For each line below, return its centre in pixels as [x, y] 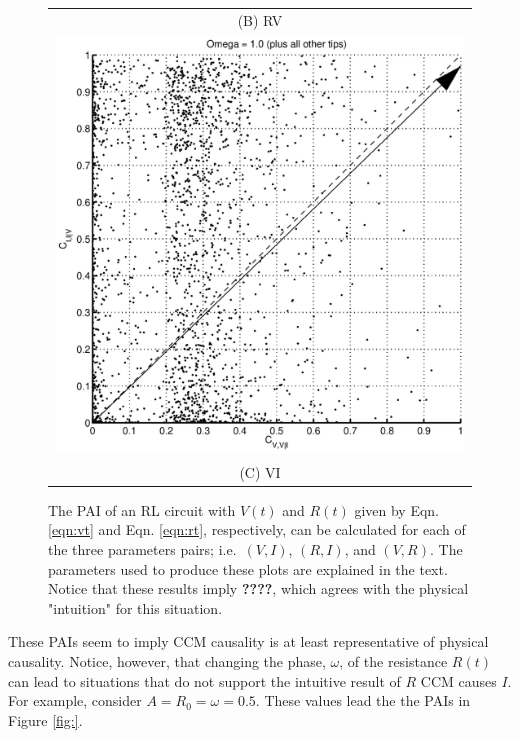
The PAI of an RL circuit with [142, 509]
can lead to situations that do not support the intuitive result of [204, 680]
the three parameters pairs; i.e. [142, 549]
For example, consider [75, 700]
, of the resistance [393, 661]
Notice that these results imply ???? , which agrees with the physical [258, 588]
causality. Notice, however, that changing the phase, [167, 661]
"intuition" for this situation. [135, 607]
